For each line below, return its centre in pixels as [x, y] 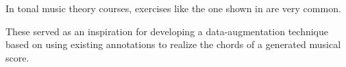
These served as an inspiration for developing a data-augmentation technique [167, 31]
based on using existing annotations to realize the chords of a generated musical [173, 44]
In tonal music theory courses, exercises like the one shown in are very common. [173, 8]
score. [17, 57]
